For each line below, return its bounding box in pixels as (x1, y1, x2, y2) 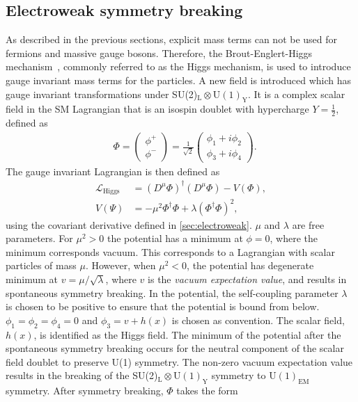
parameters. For (6, 231, 73, 246)
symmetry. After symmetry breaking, (6, 383, 164, 398)
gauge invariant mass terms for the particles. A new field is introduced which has (6, 72, 352, 87)
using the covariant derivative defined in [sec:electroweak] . (6, 217, 252, 232)
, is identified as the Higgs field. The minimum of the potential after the (33, 327, 341, 341)
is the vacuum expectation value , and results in (148, 272, 347, 287)
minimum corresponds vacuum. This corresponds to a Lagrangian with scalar (6, 244, 336, 259)
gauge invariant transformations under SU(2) (6, 86, 198, 101)
